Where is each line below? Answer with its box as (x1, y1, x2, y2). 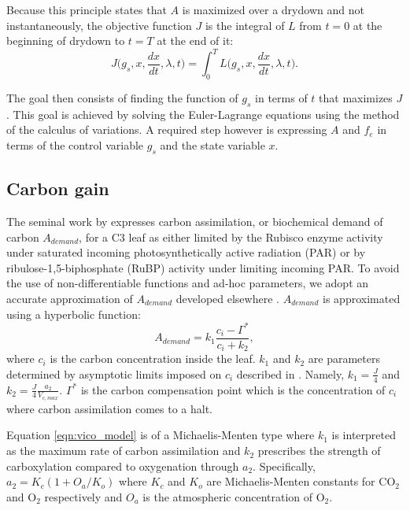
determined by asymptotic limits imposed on (6, 365, 222, 382)
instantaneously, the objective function (6, 17, 192, 33)
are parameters (308, 350, 380, 367)
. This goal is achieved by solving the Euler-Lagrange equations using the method (6, 105, 400, 122)
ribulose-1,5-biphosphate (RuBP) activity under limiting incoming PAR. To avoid (6, 259, 400, 275)
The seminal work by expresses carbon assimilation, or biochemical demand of (6, 213, 383, 230)
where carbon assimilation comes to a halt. (6, 400, 213, 416)
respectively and (44, 488, 123, 504)
